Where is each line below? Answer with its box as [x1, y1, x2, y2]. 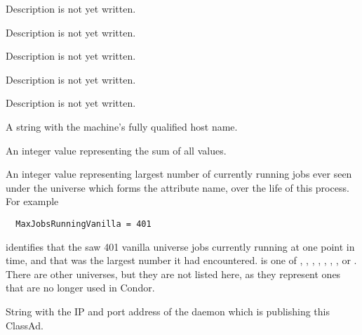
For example [6, 194, 59, 209]
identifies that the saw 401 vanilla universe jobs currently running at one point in [6, 239, 355, 254]
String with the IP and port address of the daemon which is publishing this [6, 303, 330, 318]
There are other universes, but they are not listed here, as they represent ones [6, 266, 341, 281]
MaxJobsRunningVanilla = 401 [15, 218, 152, 229]
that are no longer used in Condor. [6, 280, 155, 295]
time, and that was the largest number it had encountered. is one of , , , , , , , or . [6, 253, 357, 268]
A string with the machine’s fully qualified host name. [6, 119, 238, 133]
